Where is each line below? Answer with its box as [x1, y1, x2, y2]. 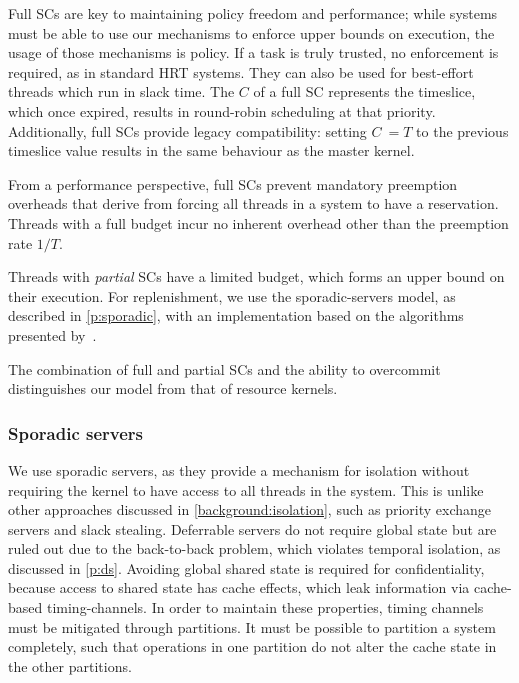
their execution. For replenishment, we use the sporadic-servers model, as [8, 285, 456, 306]
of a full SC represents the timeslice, [253, 81, 476, 102]
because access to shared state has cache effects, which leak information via [8, 577, 470, 598]
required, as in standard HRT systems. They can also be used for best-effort [8, 61, 474, 82]
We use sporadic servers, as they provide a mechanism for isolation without [8, 459, 470, 480]
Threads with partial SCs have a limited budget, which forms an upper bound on [8, 266, 505, 287]
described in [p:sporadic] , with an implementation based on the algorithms [8, 305, 464, 326]
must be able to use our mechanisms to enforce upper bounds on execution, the [8, 22, 495, 43]
